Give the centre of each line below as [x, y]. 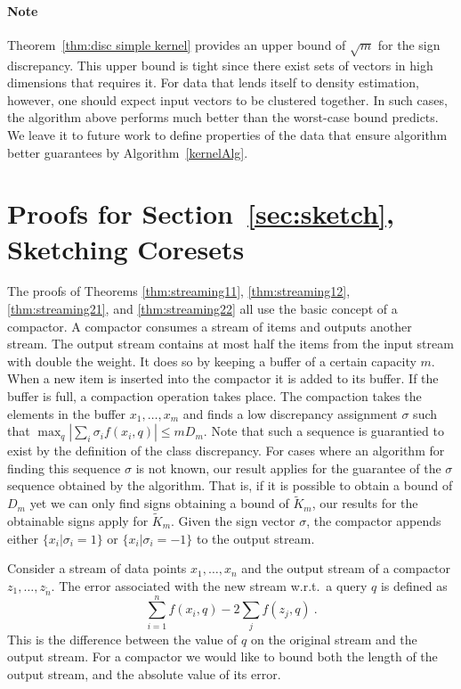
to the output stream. [255, 538]
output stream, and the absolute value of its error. [144, 673]
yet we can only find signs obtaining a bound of [159, 503]
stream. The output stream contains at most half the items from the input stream [230, 344]
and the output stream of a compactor [346, 568]
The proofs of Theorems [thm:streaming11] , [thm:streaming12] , [179, 291]
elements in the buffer [67, 413]
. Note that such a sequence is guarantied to [324, 431]
